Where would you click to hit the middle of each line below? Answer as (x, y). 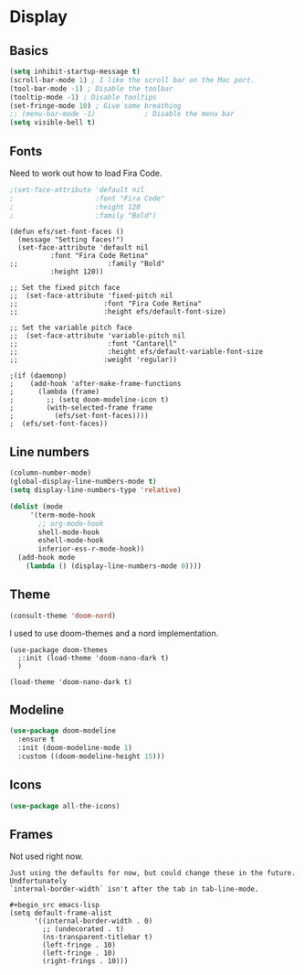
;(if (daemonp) (38, 376)
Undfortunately (38, 881)
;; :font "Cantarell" (94, 344)
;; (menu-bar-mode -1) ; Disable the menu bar (122, 114)
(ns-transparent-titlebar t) (98, 937)
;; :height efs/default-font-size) (118, 312)
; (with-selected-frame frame (81, 408)
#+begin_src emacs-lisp (55, 905)
